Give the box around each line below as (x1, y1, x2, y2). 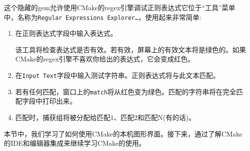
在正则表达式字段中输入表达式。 (15, 28, 117, 38)
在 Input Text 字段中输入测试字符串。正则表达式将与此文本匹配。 (15, 70, 220, 80)
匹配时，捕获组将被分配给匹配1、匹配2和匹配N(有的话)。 (15, 112, 196, 122)
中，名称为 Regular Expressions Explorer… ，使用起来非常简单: (4, 12, 202, 22)
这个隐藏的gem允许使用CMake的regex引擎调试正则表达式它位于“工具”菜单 (4, 2, 235, 12)
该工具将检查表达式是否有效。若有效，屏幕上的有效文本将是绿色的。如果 (15, 44, 246, 54)
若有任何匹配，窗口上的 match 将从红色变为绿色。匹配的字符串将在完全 (15, 86, 236, 96)
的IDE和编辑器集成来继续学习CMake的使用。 (4, 138, 146, 148)
